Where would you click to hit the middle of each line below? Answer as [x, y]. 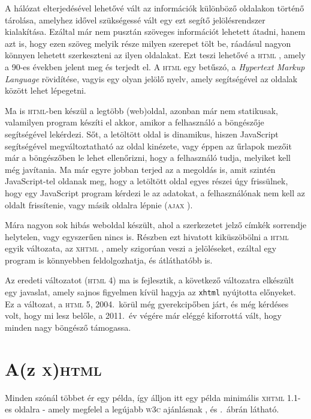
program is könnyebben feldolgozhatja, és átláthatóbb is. [109, 260]
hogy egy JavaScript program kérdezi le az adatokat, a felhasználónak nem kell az [155, 192]
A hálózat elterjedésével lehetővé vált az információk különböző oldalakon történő [155, 8]
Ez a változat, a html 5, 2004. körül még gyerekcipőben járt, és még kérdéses [147, 303]
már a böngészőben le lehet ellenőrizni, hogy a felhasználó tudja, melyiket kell [148, 158]
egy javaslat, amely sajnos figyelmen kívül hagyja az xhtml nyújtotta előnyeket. [150, 292]
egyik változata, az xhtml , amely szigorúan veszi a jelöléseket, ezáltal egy [141, 248]
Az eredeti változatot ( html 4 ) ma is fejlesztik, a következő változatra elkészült [150, 280]
